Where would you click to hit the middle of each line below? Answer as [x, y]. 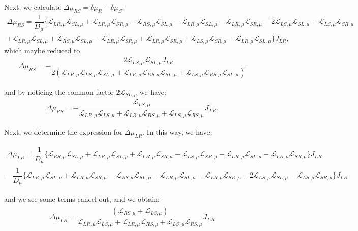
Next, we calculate [33, 7]
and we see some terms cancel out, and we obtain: [82, 199]
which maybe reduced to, [43, 50]
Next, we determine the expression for [63, 132]
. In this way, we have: [177, 132]
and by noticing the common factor [59, 91]
